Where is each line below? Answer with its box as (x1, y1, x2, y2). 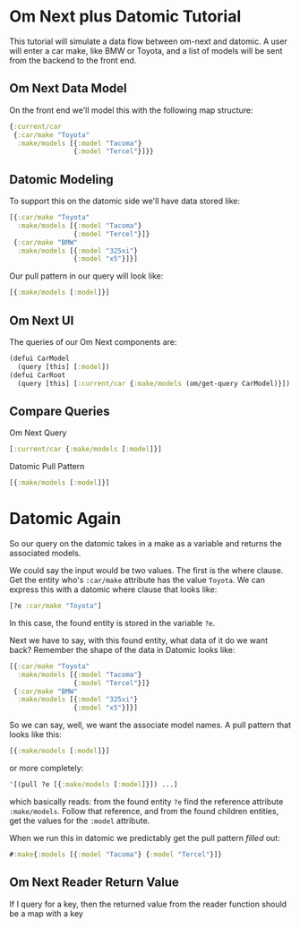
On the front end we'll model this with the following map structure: (9, 105, 253, 116)
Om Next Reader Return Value (9, 875, 179, 890)
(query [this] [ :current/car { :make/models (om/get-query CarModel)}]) (17, 379, 291, 388)
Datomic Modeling (9, 172, 114, 187)
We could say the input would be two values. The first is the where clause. (9, 565, 284, 575)
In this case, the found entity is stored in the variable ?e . (9, 617, 216, 628)
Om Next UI (9, 313, 74, 328)
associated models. (9, 548, 81, 558)
